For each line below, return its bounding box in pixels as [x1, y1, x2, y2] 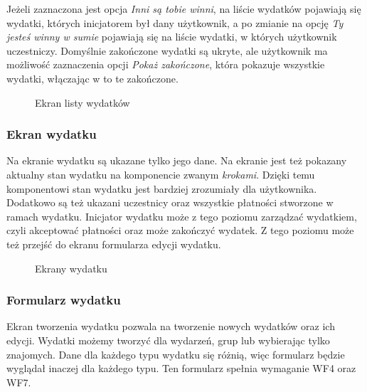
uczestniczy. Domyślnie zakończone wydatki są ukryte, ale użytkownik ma [6, 43, 328, 58]
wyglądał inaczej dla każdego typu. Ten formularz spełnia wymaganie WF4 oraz [6, 361, 356, 376]
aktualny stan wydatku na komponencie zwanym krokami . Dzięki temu [6, 166, 315, 181]
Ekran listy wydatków [35, 95, 130, 110]
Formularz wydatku [6, 291, 121, 309]
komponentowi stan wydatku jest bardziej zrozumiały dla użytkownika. [6, 181, 317, 196]
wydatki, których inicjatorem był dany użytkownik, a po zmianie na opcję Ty [6, 15, 344, 30]
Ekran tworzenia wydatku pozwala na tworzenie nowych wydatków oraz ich [6, 319, 335, 334]
